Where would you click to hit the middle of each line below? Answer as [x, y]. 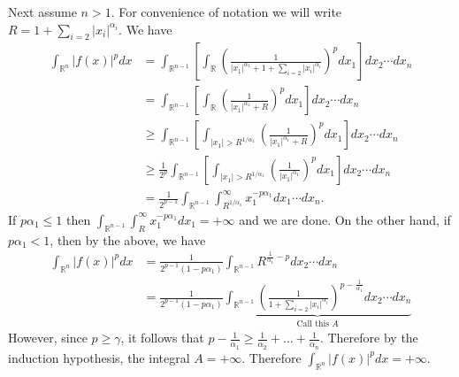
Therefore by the [373, 338]
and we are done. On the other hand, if [345, 219]
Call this [313, 323]
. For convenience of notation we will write [226, 12]
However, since [48, 338]
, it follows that [162, 338]
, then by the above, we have [128, 239]
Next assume [42, 12]
